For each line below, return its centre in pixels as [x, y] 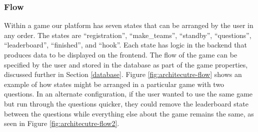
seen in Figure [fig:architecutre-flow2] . [62, 123]
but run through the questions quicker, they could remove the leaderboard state [126, 103]
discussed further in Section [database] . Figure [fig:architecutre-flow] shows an [123, 74]
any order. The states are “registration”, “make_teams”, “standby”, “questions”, [128, 35]
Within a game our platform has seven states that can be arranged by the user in [129, 25]
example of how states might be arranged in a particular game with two [114, 84]
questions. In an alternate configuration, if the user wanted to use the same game [128, 94]
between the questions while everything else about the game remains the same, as [129, 113]
